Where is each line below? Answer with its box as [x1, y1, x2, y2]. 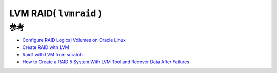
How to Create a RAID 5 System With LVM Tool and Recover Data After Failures [22, 59, 190, 65]
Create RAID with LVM [22, 44, 69, 51]
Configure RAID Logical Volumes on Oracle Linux [22, 37, 126, 43]
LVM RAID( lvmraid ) [9, 8, 102, 19]
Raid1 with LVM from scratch [22, 52, 83, 58]
